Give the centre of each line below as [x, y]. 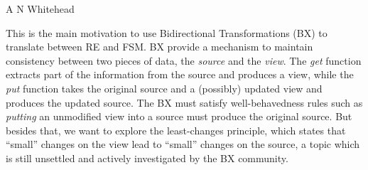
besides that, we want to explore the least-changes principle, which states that [176, 130]
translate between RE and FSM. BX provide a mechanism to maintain [159, 47]
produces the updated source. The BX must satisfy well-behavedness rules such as [184, 102]
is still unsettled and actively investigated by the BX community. [147, 158]
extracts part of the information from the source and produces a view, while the [180, 74]
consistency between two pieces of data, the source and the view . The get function [184, 60]
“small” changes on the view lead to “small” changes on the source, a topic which [183, 144]
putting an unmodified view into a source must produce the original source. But [179, 116]
